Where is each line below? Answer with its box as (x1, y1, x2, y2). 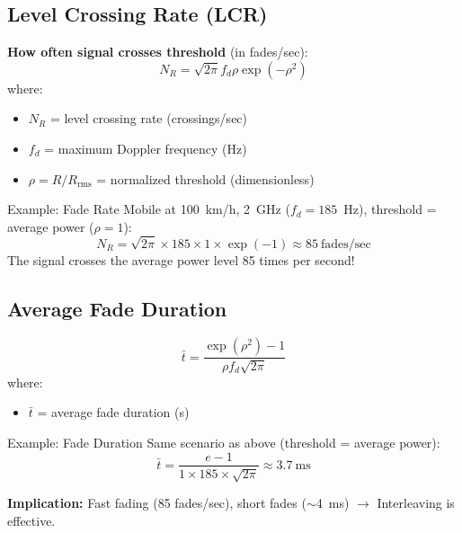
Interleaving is (377, 493, 455, 511)
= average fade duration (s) (37, 403, 190, 422)
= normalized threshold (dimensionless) (96, 169, 315, 188)
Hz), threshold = (343, 200, 437, 218)
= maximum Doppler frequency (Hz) (44, 138, 247, 157)
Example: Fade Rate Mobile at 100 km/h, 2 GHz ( (7, 200, 290, 218)
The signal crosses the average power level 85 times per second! (7, 250, 355, 269)
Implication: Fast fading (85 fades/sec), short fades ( (7, 493, 307, 511)
